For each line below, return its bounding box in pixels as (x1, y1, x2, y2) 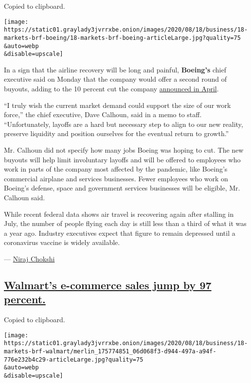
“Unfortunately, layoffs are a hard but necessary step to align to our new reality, (4, 119, 243, 129)
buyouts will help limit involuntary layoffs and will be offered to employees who (4, 154, 241, 164)
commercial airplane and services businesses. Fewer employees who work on (4, 173, 228, 183)
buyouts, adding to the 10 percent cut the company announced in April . (4, 84, 219, 94)
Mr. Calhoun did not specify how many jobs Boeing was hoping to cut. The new (4, 145, 244, 155)
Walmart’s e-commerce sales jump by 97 (4, 277, 212, 292)
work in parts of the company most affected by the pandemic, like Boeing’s (4, 164, 228, 174)
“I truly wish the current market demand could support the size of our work (4, 100, 231, 110)
